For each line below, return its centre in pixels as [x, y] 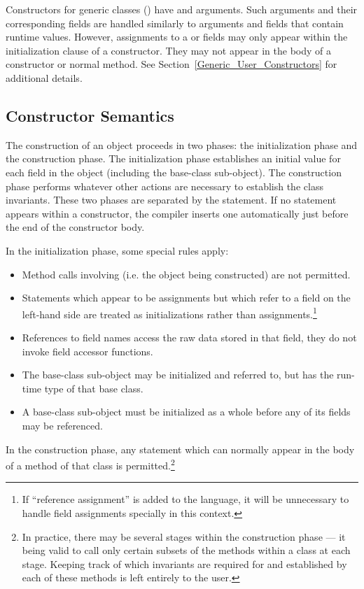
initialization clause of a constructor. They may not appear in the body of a [169, 50]
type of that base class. [94, 388]
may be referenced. [62, 425]
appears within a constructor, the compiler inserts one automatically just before [177, 213]
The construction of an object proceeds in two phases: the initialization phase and [182, 144]
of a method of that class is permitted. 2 [90, 464]
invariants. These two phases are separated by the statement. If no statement [171, 200]
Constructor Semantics [90, 115]
